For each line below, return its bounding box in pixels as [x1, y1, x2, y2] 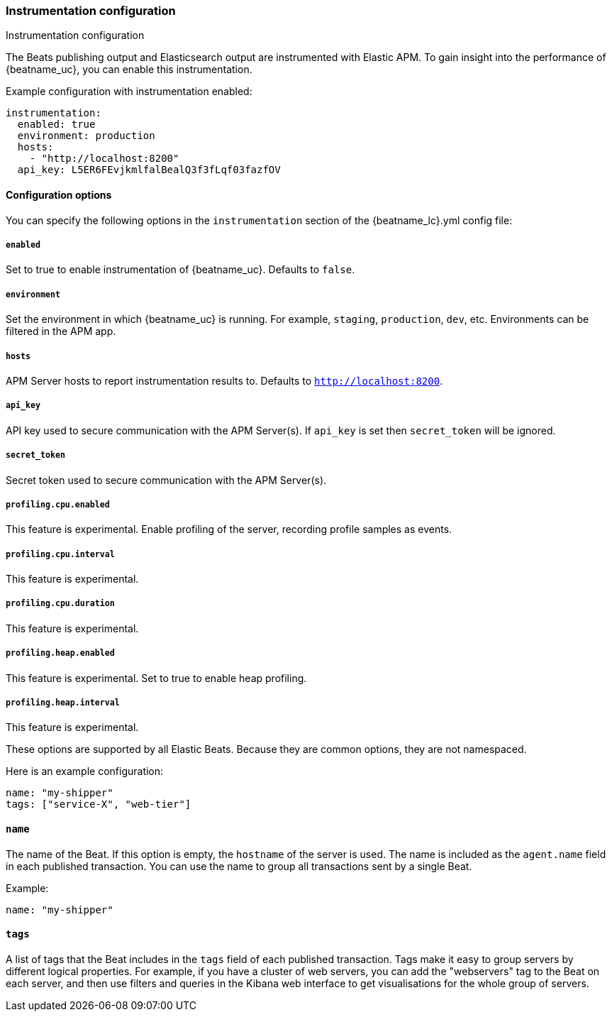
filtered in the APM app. [6, 325, 116, 338]
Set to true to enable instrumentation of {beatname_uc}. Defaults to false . [6, 263, 355, 276]
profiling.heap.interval [6, 698, 120, 708]
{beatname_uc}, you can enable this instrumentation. [6, 63, 252, 76]
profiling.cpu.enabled [6, 499, 110, 510]
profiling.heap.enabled [6, 648, 115, 659]
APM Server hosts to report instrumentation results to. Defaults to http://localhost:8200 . [6, 374, 443, 387]
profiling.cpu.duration [6, 598, 115, 609]
